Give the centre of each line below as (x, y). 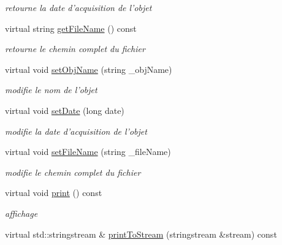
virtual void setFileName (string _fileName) (88, 152)
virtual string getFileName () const (71, 28)
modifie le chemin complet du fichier (73, 172)
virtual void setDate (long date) (65, 110)
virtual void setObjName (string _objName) (89, 69)
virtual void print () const (54, 193)
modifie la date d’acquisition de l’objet (76, 131)
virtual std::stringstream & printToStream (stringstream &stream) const (141, 234)
